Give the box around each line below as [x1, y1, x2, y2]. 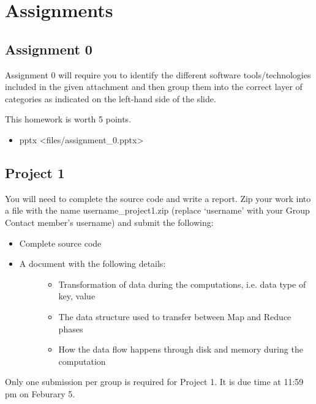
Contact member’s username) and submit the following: [5, 215, 214, 228]
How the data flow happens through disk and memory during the [58, 343, 303, 356]
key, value [58, 290, 96, 302]
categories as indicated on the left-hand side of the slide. [5, 92, 216, 105]
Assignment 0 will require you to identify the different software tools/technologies [5, 68, 311, 81]
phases [58, 322, 83, 335]
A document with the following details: [19, 257, 166, 270]
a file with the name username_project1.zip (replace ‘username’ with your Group [5, 204, 310, 217]
